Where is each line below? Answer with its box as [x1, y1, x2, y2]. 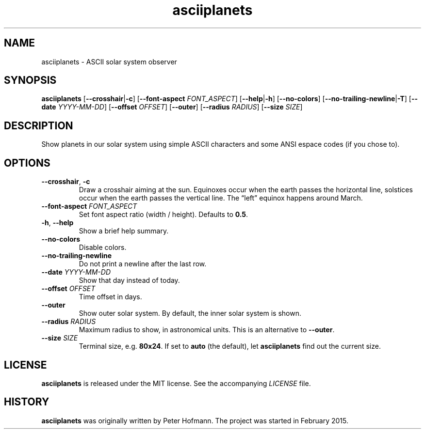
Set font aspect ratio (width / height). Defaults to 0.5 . [79, 210, 248, 219]
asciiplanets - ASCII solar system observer [41, 57, 177, 66]
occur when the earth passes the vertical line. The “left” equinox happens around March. [79, 194, 363, 202]
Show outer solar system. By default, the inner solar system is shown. [79, 309, 302, 318]
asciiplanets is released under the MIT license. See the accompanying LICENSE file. [41, 379, 311, 387]
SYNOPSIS [4, 74, 57, 87]
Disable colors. [79, 243, 127, 252]
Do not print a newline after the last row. [79, 260, 207, 268]
